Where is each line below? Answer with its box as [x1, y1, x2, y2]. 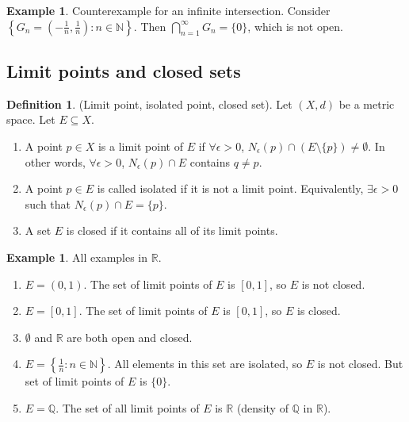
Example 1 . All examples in [6, 248, 148, 265]
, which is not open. [247, 17, 343, 34]
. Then [133, 17, 166, 34]
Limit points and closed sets [6, 58, 241, 82]
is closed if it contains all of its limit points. [66, 222, 278, 239]
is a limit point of [97, 137, 183, 154]
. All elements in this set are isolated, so [107, 355, 303, 372]
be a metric [338, 95, 395, 112]
